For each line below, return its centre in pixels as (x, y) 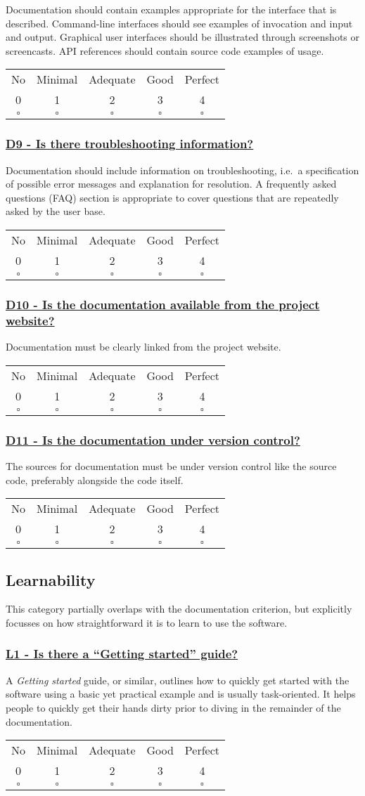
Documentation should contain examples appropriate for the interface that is (171, 9)
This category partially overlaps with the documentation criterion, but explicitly (179, 609)
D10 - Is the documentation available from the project (163, 304)
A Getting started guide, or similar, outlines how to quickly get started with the (178, 680)
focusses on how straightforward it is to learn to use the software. (147, 622)
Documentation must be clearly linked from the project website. (143, 347)
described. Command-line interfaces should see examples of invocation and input (179, 23)
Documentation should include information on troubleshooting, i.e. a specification (182, 170)
